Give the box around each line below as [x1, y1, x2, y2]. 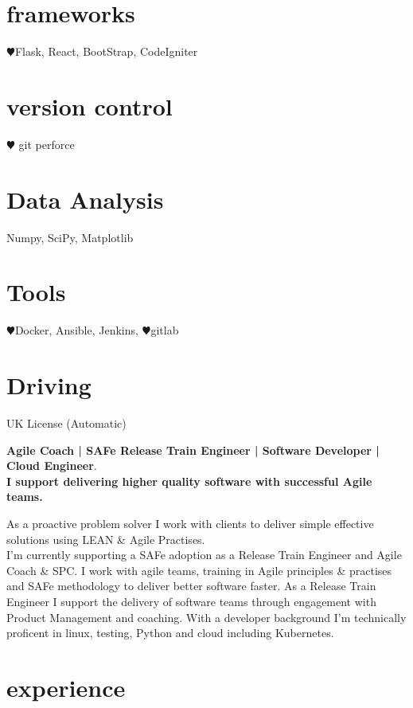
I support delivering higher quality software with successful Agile [6, 472, 372, 489]
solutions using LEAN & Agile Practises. [6, 530, 205, 547]
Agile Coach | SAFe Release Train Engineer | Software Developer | [6, 441, 380, 458]
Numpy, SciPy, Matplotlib [6, 229, 134, 245]
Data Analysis [6, 182, 164, 215]
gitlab [150, 322, 179, 338]
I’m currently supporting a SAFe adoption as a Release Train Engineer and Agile [6, 546, 402, 563]
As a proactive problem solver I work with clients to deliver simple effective [6, 514, 374, 531]
